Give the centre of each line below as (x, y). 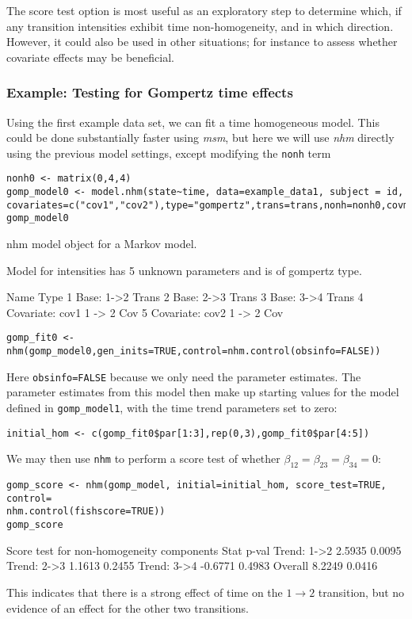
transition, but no (361, 592)
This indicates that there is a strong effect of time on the (145, 592)
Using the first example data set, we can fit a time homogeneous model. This (193, 122)
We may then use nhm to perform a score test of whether (143, 459)
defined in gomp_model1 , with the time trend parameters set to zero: (172, 407)
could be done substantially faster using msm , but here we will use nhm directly (200, 138)
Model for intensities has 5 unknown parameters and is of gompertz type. (184, 270)
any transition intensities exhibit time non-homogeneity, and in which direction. (200, 26)
